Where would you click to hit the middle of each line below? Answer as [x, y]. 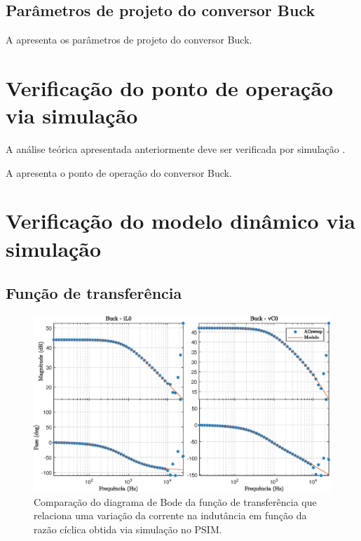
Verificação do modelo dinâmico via [181, 221]
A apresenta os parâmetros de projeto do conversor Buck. [129, 40]
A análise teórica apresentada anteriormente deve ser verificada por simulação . [176, 149]
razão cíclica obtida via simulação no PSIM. [128, 529]
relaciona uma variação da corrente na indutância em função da [170, 515]
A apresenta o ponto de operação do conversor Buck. [119, 172]
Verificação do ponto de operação [170, 87]
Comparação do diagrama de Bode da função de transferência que [175, 501]
